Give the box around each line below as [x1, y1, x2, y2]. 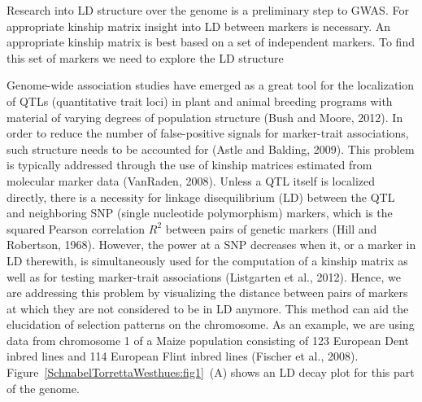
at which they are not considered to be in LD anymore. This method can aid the [7, 299, 409, 317]
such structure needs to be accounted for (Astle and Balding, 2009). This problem [7, 140, 415, 157]
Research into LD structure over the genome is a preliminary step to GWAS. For [7, 2, 409, 18]
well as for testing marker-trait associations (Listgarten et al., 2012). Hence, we [7, 268, 401, 285]
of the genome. [7, 379, 80, 396]
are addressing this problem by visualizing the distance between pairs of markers [7, 284, 408, 301]
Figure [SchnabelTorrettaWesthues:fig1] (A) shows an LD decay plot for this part [7, 364, 415, 381]
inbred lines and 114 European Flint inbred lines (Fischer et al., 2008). [7, 347, 359, 365]
